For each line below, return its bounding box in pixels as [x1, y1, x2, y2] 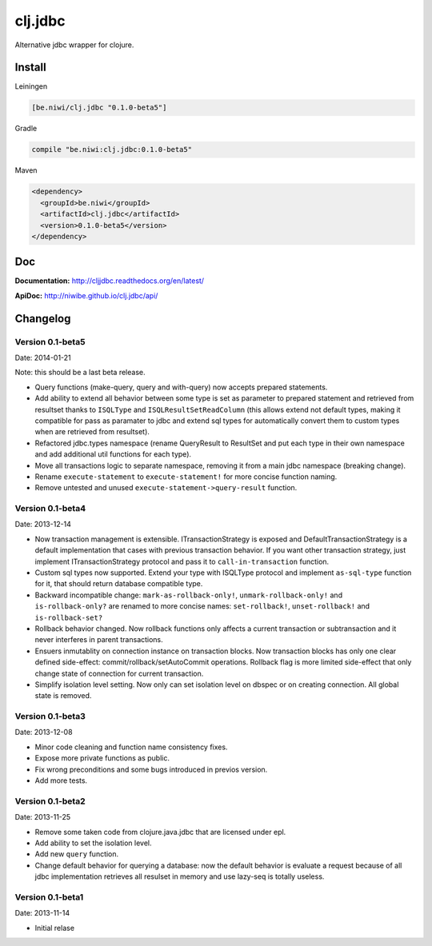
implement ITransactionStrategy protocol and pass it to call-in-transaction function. [34, 557, 330, 566]
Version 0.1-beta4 [14, 503, 86, 514]
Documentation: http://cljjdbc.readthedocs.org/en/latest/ [14, 276, 204, 285]
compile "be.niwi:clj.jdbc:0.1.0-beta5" [31, 145, 192, 154]
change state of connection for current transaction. [34, 669, 204, 678]
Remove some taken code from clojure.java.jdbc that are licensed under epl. [34, 827, 286, 836]
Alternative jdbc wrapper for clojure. [14, 40, 134, 50]
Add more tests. [34, 776, 88, 785]
